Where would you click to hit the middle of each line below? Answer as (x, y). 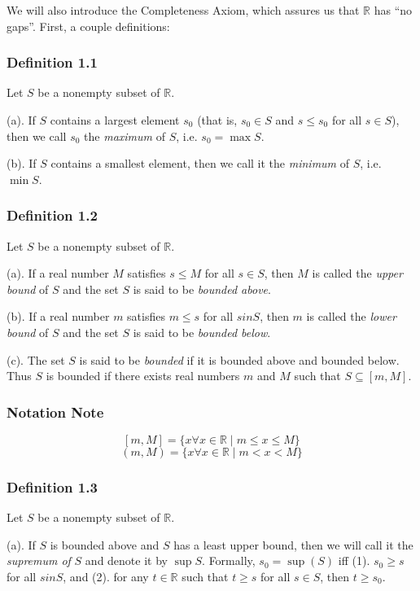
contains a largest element (115, 120)
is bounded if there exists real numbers (143, 376)
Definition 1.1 (52, 62)
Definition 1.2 (52, 215)
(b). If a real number (58, 316)
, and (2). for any (106, 576)
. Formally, (229, 560)
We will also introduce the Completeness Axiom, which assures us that (183, 10)
